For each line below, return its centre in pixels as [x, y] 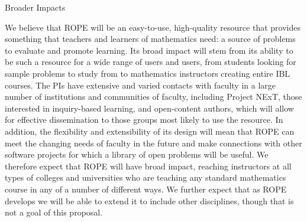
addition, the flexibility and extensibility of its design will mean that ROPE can [150, 131]
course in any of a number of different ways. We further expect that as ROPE [146, 189]
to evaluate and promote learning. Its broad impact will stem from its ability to [149, 50]
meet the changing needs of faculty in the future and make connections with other [153, 143]
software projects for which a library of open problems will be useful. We [137, 154]
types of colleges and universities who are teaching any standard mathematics [146, 177]
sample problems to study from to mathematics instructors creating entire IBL [148, 73]
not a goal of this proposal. [54, 212]
